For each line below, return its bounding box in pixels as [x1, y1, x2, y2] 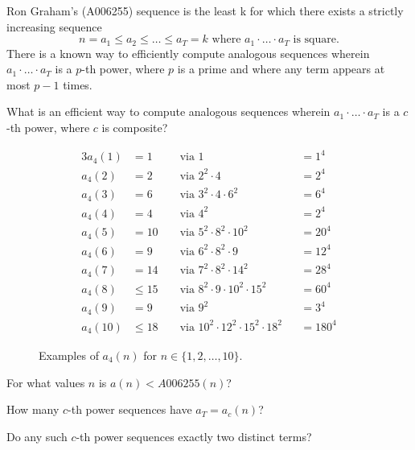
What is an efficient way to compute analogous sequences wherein [6, 103, 331, 120]
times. [63, 76, 92, 93]
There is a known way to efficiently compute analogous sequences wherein [6, 44, 370, 61]
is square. [293, 34, 339, 46]
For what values [6, 374, 85, 390]
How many [6, 401, 60, 418]
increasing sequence [6, 18, 102, 35]
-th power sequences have [68, 401, 192, 418]
